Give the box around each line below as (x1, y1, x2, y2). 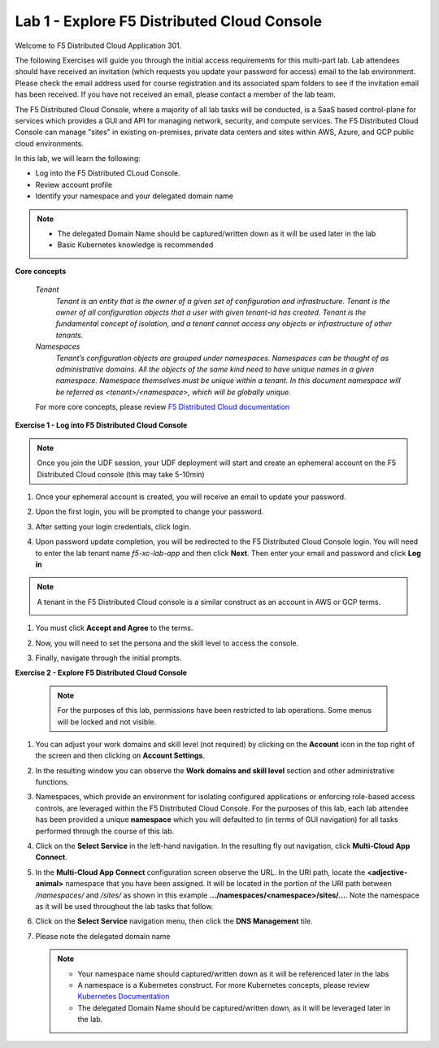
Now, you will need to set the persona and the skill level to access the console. (35, 638, 299, 648)
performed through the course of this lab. (35, 826, 175, 836)
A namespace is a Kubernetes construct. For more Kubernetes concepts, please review (77, 980, 370, 989)
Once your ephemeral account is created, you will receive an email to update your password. (35, 492, 346, 502)
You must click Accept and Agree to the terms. (35, 623, 193, 633)
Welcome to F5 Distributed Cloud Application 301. (15, 41, 182, 50)
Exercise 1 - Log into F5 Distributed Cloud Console (15, 420, 188, 430)
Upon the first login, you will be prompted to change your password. (35, 507, 264, 516)
